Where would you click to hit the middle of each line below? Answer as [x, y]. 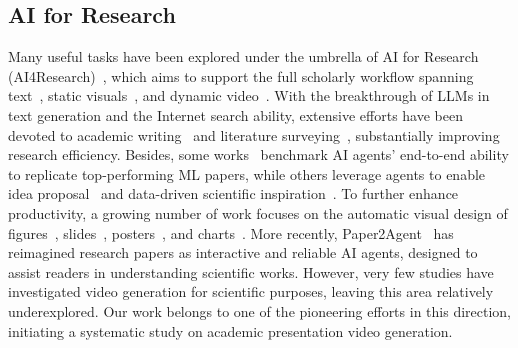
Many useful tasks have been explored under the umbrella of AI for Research [243, 56]
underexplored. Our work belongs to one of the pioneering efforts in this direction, [259, 310]
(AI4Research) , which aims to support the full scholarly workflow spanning [241, 75]
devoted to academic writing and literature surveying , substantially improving [254, 134]
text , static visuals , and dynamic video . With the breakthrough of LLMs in [249, 95]
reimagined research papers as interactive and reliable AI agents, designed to [243, 252]
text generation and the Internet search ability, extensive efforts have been [235, 114]
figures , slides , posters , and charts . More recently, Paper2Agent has [231, 232]
